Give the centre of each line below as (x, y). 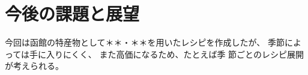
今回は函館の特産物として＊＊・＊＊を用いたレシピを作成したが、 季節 (145, 42)
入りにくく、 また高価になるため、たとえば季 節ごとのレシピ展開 (175, 54)
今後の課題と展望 (72, 13)
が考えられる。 (34, 66)
